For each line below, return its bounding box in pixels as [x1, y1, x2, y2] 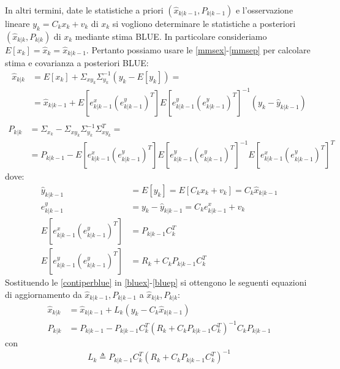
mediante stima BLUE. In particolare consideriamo [75, 29, 267, 42]
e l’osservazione [235, 4, 293, 16]
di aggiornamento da [5, 288, 82, 301]
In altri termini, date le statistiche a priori [5, 4, 164, 16]
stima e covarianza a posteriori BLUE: [5, 56, 149, 69]
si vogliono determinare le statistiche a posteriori [112, 17, 296, 29]
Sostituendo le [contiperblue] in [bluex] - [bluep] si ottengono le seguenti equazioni [5, 276, 307, 289]
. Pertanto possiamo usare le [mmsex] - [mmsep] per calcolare [86, 43, 311, 56]
